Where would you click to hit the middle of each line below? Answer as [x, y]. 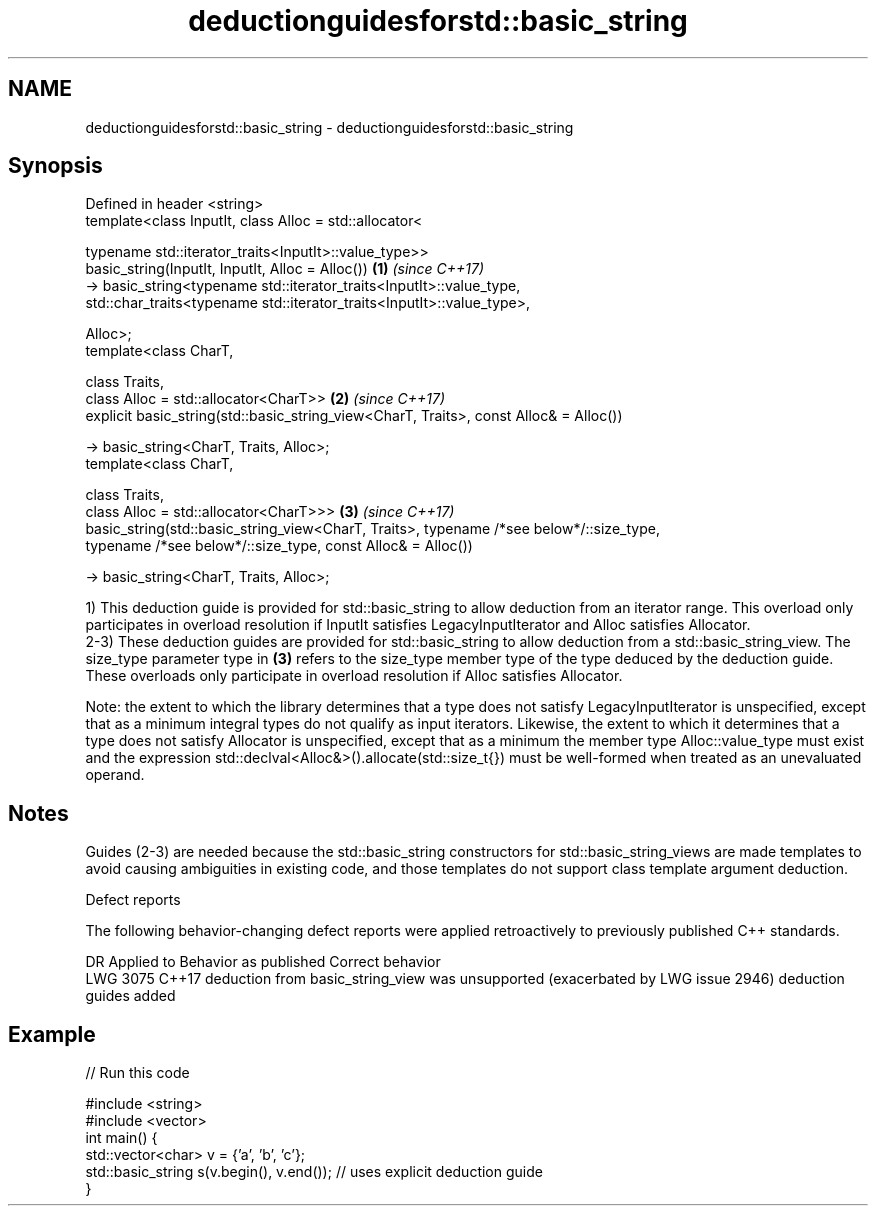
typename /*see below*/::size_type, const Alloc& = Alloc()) [279, 546]
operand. [115, 775]
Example [52, 1034]
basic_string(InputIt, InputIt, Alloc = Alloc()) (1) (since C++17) [285, 269]
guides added [130, 996]
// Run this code [137, 1073]
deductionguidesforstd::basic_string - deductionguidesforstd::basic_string [329, 127]
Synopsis [55, 166]
